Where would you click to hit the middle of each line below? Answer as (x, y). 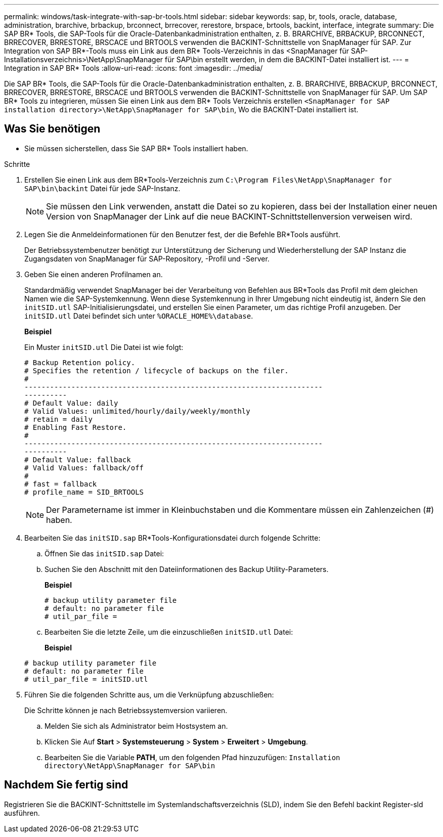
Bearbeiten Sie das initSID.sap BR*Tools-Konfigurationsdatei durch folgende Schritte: (172, 538)
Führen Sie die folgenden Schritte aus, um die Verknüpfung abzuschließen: (149, 694)
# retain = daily (58, 419)
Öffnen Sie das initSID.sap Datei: (104, 553)
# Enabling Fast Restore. (76, 427)
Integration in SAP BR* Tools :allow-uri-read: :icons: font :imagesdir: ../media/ (134, 68)
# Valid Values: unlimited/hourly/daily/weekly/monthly (137, 411)
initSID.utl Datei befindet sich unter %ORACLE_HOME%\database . (139, 316)
